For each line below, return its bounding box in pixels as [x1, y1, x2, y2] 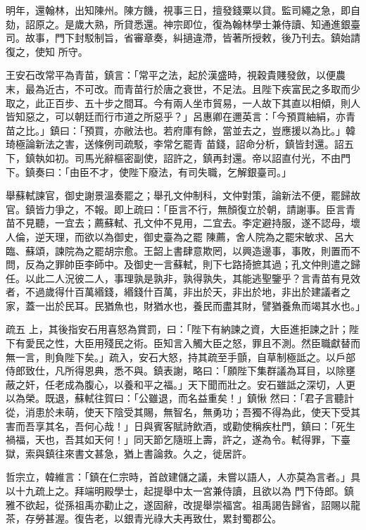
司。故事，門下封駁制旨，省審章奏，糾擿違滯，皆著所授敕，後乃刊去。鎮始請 [6, 30, 360, 45]
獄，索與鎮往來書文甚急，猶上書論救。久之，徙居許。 [6, 446, 252, 460]
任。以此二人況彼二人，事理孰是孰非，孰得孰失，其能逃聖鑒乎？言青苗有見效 [6, 270, 360, 285]
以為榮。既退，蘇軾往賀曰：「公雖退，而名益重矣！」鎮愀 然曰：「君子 [6, 391, 324, 405]
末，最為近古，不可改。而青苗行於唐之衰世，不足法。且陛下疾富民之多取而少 [6, 81, 360, 96]
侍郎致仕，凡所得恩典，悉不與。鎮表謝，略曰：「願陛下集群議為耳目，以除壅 [6, 363, 355, 378]
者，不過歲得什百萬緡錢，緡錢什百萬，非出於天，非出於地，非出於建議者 [6, 284, 341, 299]
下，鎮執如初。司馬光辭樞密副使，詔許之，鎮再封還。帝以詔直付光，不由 [6, 150, 341, 165]
